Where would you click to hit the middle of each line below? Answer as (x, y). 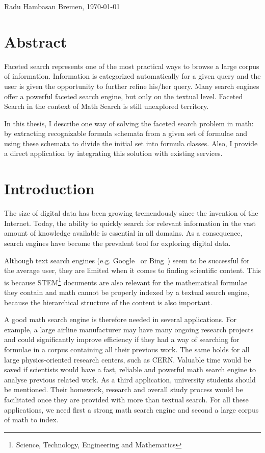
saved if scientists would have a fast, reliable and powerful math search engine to (130, 369)
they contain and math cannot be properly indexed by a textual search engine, (127, 292)
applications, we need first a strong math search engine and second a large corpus (131, 409)
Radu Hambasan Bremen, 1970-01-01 (62, 6)
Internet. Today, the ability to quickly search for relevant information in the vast (130, 223)
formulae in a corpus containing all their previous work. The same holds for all (127, 349)
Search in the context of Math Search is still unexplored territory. (107, 106)
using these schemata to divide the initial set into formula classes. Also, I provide (131, 143)
